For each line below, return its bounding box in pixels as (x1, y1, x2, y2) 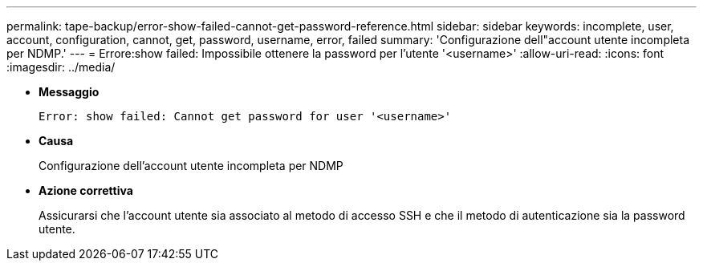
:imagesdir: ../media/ (6, 60, 116, 74)
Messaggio (39, 85, 100, 99)
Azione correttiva (39, 184, 133, 197)
